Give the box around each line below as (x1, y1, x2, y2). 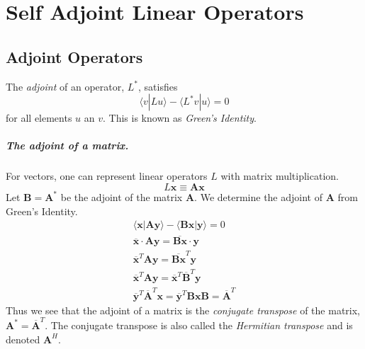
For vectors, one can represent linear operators (6, 168, 208, 183)
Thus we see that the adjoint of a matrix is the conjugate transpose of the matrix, (6, 302, 361, 317)
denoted (6, 331, 40, 346)
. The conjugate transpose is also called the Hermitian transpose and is (45, 317, 353, 332)
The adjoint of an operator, (6, 79, 125, 93)
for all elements (6, 110, 72, 125)
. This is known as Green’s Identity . (103, 110, 257, 125)
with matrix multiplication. (220, 168, 339, 183)
